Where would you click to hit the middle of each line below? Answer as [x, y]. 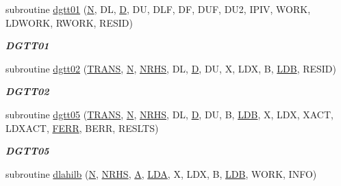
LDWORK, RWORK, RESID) [69, 22]
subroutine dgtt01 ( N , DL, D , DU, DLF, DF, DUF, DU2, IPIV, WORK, [158, 9]
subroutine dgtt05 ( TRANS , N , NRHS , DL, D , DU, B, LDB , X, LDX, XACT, [169, 114]
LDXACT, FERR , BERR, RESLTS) [82, 128]
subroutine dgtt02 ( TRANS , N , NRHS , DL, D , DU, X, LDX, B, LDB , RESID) [171, 68]
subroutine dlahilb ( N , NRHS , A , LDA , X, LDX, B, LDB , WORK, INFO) [161, 173]
